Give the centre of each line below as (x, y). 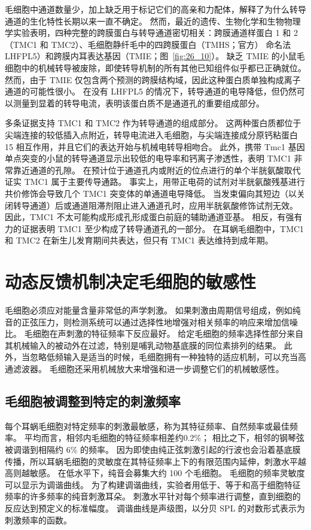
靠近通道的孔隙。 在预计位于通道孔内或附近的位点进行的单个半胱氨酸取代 (157, 170)
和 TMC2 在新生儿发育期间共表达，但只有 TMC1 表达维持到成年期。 (139, 240)
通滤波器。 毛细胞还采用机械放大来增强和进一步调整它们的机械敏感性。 (144, 368)
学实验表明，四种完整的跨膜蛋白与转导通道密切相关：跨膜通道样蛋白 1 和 (148, 33)
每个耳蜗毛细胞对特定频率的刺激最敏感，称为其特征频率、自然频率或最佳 (147, 426)
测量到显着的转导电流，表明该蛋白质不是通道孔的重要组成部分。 (138, 103)
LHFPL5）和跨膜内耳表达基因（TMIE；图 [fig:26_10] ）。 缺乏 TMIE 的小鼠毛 (155, 56)
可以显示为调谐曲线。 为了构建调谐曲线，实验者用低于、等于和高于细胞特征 (153, 484)
